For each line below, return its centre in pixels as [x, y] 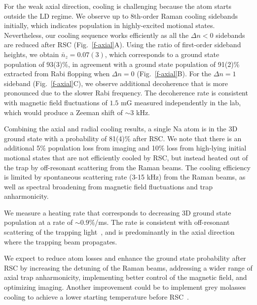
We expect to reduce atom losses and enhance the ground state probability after [125, 258]
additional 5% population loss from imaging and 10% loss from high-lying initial [125, 148]
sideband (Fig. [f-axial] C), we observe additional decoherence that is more [116, 83]
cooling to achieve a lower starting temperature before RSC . [96, 296]
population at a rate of [38, 222]
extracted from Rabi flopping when [57, 74]
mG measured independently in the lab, [181, 102]
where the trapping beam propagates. [61, 241]
